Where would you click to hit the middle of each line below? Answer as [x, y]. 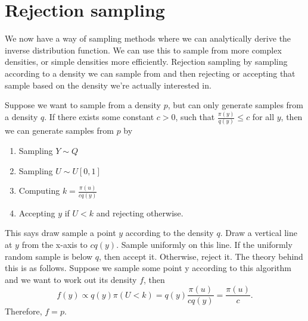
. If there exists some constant [99, 117]
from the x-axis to [55, 244]
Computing [39, 191]
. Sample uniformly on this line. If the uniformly [204, 244]
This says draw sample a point [60, 233]
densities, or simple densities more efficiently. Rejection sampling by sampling [146, 62]
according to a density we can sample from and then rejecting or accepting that [150, 73]
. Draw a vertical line [259, 233]
